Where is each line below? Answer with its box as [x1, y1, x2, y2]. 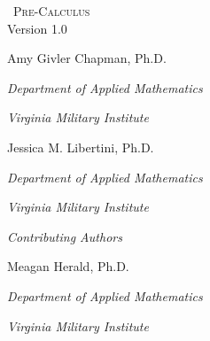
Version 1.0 [7, 19, 67, 37]
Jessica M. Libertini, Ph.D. [7, 137, 154, 156]
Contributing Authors [7, 227, 122, 245]
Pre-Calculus [13, 2, 90, 19]
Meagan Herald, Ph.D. [7, 257, 129, 275]
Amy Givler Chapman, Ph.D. [7, 49, 167, 67]
